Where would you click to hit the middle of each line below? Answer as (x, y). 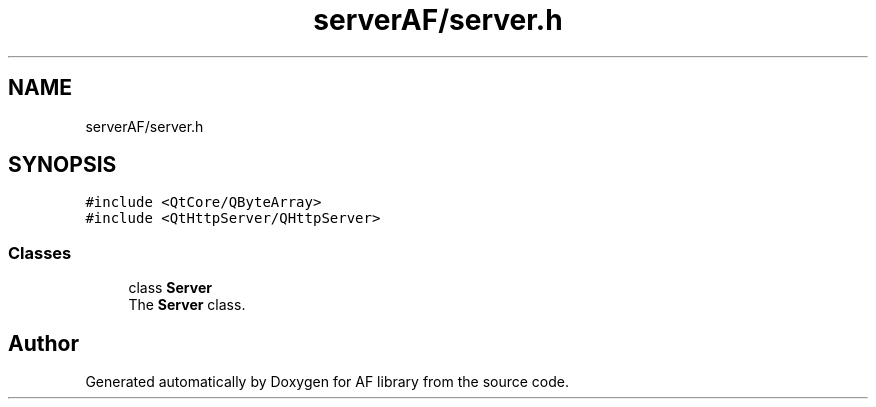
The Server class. (187, 305)
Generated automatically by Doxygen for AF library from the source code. (327, 382)
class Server (170, 288)
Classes (40, 252)
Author (43, 343)
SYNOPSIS (62, 165)
